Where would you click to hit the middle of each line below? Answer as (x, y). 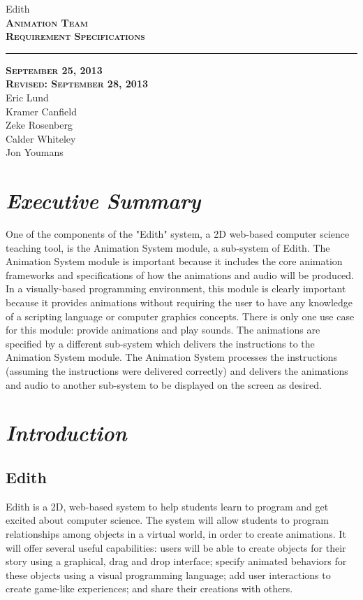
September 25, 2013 (54, 70)
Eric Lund (27, 97)
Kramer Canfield (41, 111)
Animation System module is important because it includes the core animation (174, 261)
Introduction (66, 433)
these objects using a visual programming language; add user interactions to (168, 574)
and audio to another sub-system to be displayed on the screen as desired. (164, 384)
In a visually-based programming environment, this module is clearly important (176, 288)
